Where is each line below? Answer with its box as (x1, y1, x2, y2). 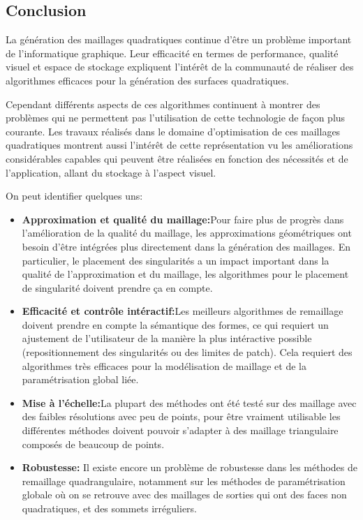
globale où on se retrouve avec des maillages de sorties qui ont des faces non (22, 487, 347, 502)
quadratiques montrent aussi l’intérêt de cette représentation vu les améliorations (6, 138, 353, 152)
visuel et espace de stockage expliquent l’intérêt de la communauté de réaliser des (6, 59, 354, 74)
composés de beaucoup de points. (22, 436, 165, 451)
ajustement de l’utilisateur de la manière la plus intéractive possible (22, 331, 312, 346)
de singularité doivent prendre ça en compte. (22, 280, 213, 295)
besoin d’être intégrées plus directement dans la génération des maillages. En (22, 239, 350, 253)
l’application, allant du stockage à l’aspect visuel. (6, 165, 216, 179)
